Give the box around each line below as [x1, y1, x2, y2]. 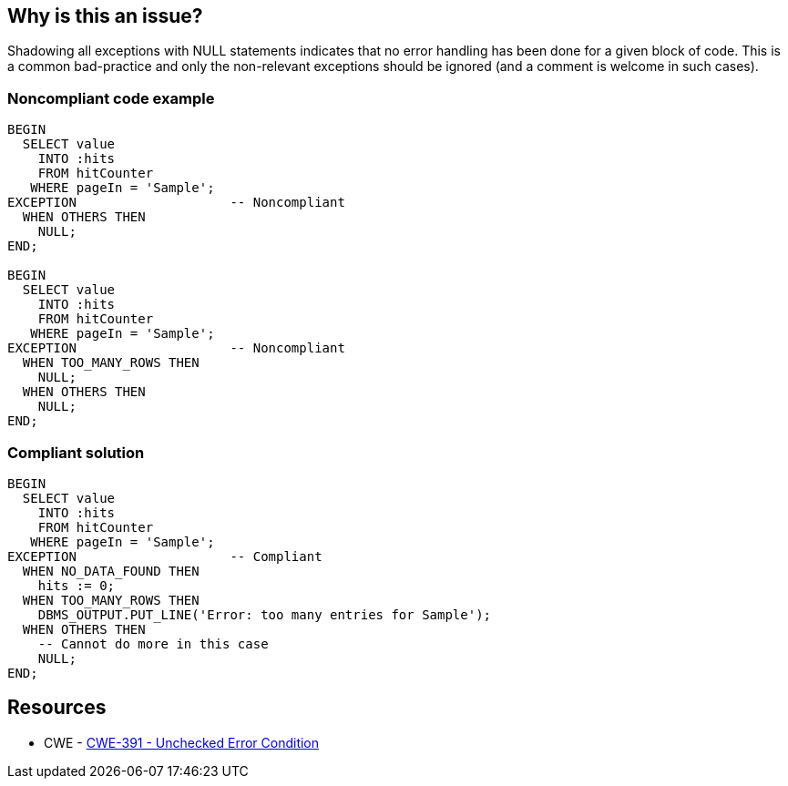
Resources [7, 696, 107, 720]
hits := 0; [37, 577, 116, 593]
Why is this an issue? [7, 5, 203, 27]
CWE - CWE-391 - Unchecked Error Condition [44, 734, 320, 750]
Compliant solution [7, 443, 145, 462]
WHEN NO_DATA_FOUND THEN [22, 563, 200, 578]
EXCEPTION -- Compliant [7, 548, 322, 564]
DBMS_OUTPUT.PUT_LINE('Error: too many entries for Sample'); [37, 607, 492, 622]
